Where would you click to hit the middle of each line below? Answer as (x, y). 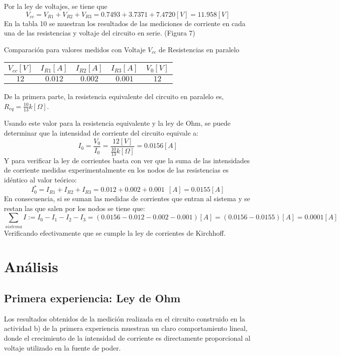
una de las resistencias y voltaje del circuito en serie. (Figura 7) (100, 33)
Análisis (31, 267)
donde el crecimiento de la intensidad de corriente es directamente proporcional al (127, 338)
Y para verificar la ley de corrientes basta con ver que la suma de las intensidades (127, 160)
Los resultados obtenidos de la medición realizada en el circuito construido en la (124, 318)
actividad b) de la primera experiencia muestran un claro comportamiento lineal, (126, 328)
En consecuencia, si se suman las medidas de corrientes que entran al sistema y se (127, 198)
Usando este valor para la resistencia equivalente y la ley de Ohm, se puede (117, 123)
